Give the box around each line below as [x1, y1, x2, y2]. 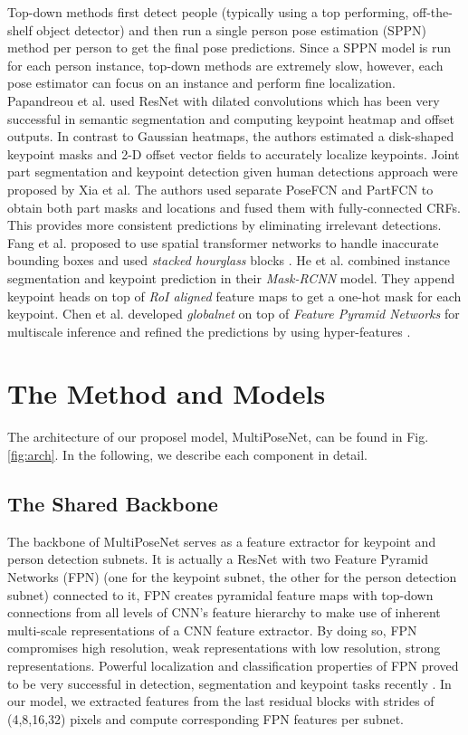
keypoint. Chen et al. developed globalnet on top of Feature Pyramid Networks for [7, 304, 460, 323]
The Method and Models [7, 375, 326, 412]
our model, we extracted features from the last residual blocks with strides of [7, 692, 435, 711]
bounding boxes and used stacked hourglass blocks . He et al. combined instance [7, 251, 450, 270]
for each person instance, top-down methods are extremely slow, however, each [7, 55, 444, 74]
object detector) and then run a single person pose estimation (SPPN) [36, 20, 426, 39]
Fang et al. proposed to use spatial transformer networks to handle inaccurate [7, 233, 439, 252]
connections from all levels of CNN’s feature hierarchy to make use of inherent [7, 603, 441, 622]
